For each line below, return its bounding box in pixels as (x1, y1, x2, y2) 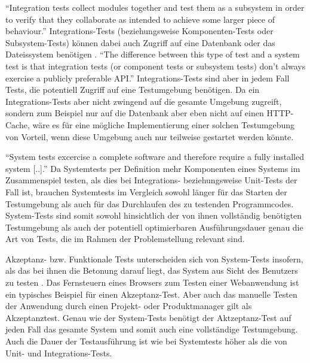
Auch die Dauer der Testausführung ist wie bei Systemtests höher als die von (5, 335, 287, 347)
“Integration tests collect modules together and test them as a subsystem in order (5, 1, 305, 13)
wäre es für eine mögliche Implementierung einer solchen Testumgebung (32, 118, 295, 131)
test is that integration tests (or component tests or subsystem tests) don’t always (5, 59, 306, 72)
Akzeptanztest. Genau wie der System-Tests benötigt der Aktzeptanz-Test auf (5, 311, 291, 323)
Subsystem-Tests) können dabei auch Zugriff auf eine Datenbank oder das (5, 36, 275, 49)
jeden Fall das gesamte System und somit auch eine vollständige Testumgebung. (5, 323, 298, 335)
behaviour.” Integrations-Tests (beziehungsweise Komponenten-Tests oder (5, 25, 274, 37)
